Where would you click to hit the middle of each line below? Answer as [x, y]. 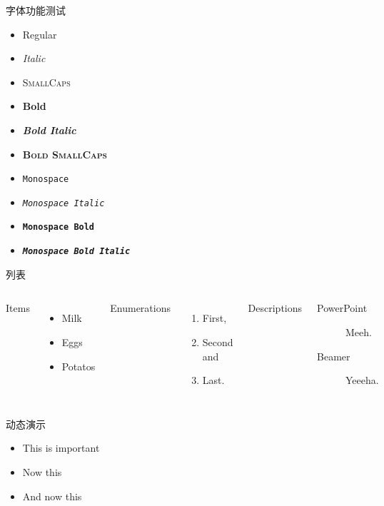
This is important [61, 448]
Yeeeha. [362, 380]
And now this [52, 496]
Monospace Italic [64, 203]
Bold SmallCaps [65, 154]
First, [214, 318]
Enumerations [140, 308]
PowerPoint [342, 308]
